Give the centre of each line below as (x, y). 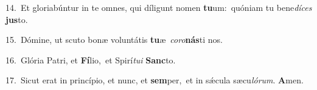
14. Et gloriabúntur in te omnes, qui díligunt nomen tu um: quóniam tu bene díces (159, 7)
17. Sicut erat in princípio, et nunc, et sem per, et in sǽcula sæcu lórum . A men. (155, 80)
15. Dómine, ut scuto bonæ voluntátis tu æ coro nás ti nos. (114, 40)
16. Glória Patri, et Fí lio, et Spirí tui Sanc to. (91, 59)
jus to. (17, 19)
